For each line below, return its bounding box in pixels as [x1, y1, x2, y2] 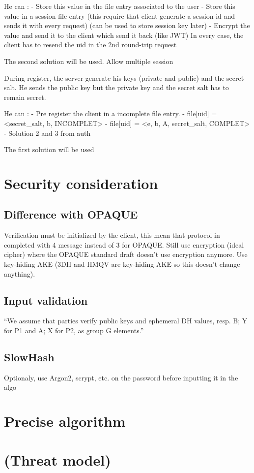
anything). [4, 268, 35, 279]
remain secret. [4, 92, 46, 102]
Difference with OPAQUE [4, 207, 138, 222]
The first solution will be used [4, 144, 94, 155]
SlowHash [4, 349, 55, 365]
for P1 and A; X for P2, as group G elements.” [4, 325, 144, 336]
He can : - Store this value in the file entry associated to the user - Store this [4, 1, 235, 11]
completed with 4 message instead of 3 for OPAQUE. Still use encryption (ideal [4, 239, 244, 250]
